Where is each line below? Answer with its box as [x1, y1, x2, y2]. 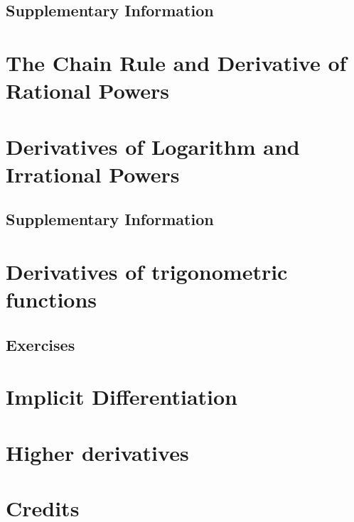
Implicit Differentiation [6, 382, 238, 411]
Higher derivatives [6, 437, 189, 467]
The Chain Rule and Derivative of [6, 48, 347, 77]
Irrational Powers [6, 159, 180, 188]
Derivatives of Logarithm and [6, 131, 300, 161]
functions [6, 285, 97, 314]
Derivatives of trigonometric [6, 256, 288, 286]
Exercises [6, 333, 75, 355]
